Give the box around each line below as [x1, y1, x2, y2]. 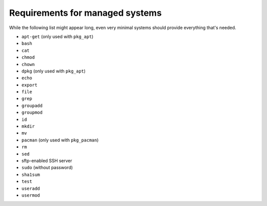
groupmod [21, 110, 43, 115]
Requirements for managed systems [9, 7, 162, 18]
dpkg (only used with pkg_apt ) [21, 68, 86, 74]
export [21, 82, 38, 88]
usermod [21, 192, 41, 198]
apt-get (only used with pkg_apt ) [21, 34, 93, 39]
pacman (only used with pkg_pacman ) [21, 137, 99, 143]
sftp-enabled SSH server [21, 158, 72, 164]
